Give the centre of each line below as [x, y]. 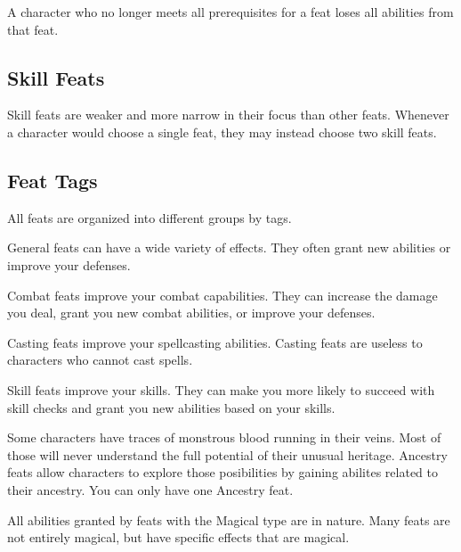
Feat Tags [53, 180]
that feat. [33, 29]
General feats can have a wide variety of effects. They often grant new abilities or [229, 247]
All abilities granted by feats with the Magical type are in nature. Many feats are [229, 519]
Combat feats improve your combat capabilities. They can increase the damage [222, 295]
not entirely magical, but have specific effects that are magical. [178, 537]
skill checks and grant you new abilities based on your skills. [171, 407]
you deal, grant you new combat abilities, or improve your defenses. [191, 313]
